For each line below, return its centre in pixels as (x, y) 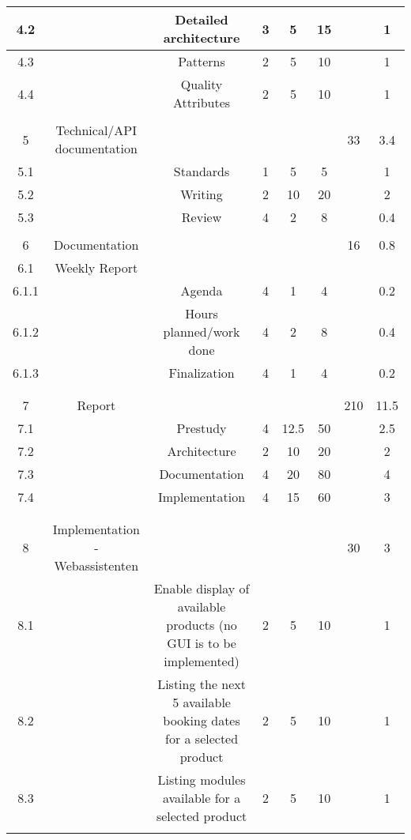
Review (202, 217)
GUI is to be (202, 643)
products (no (202, 625)
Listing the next (202, 684)
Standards (202, 171)
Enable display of (202, 588)
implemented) (202, 661)
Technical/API (96, 130)
